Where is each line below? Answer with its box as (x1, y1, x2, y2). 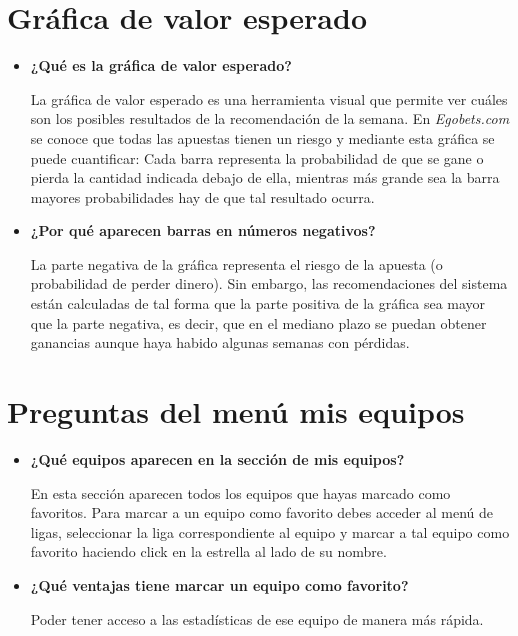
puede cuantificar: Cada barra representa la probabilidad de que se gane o (30, 147, 484, 168)
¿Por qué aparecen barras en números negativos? (30, 220, 376, 241)
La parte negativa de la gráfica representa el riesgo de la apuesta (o (30, 253, 443, 274)
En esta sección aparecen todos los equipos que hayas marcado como (30, 482, 451, 503)
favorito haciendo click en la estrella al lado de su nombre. (30, 541, 387, 562)
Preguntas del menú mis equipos (7, 391, 465, 432)
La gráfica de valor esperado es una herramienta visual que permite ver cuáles (30, 88, 508, 109)
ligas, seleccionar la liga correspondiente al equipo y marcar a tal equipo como (30, 521, 510, 542)
